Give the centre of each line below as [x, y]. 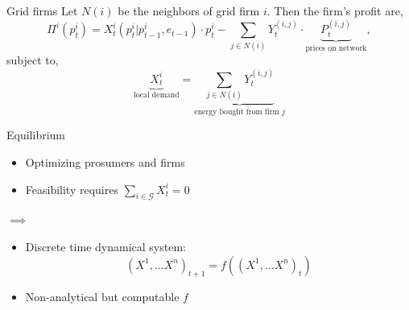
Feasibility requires [72, 189]
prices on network [336, 48]
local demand [157, 95]
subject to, [33, 60]
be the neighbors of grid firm [189, 10]
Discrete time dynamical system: [105, 247]
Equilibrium [36, 135]
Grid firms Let [42, 10]
